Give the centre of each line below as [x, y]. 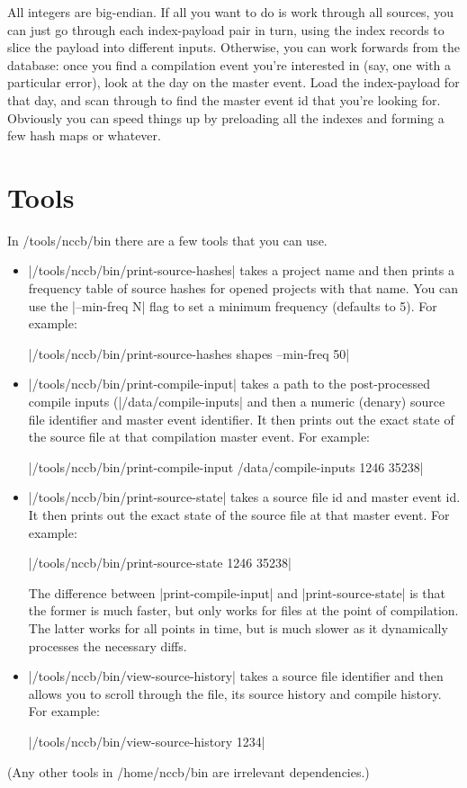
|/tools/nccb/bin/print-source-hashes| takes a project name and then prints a [241, 270]
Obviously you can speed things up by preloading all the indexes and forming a [226, 117]
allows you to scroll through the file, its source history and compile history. [235, 693]
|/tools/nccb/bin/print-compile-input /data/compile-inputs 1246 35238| [226, 466]
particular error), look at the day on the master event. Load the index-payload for [233, 82]
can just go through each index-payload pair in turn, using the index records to [226, 29]
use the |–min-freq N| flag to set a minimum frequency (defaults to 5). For [233, 305]
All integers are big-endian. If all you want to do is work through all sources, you [230, 12]
